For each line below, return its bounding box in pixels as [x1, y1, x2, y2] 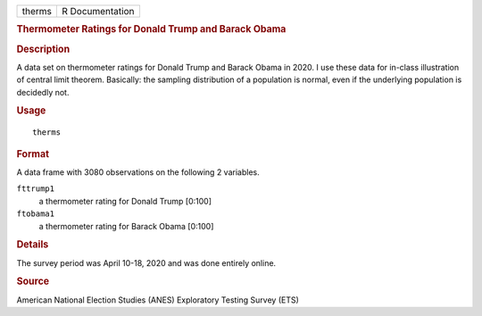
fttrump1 [16, 184, 55, 194]
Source [16, 275, 50, 287]
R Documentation [61, 5, 135, 17]
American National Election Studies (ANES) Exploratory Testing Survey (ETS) [16, 295, 299, 305]
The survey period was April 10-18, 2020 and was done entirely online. [16, 257, 277, 268]
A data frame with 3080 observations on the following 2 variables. [16, 167, 260, 178]
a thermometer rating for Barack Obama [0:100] [38, 220, 214, 231]
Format [16, 147, 49, 160]
